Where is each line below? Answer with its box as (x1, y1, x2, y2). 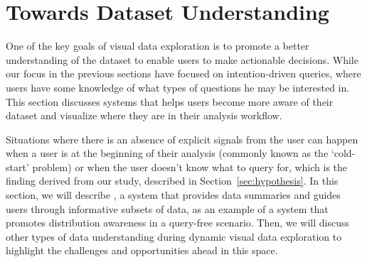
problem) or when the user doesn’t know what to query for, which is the (32, 159, 348, 174)
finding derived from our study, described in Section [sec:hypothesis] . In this (6, 173, 339, 188)
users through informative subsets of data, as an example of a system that (6, 201, 329, 216)
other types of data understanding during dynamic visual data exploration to (6, 229, 342, 244)
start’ (6, 159, 29, 174)
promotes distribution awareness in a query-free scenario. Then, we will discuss (6, 215, 350, 230)
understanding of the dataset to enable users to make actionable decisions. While (6, 52, 358, 67)
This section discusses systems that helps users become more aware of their (6, 94, 334, 109)
